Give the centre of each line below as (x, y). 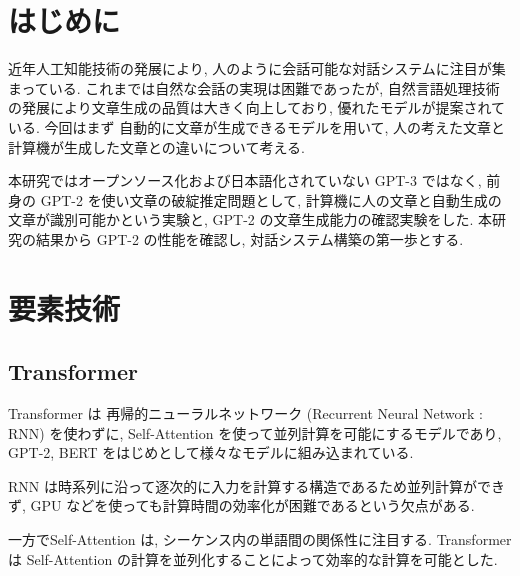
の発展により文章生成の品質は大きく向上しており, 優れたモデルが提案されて (257, 107)
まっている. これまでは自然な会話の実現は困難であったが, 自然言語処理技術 (254, 87)
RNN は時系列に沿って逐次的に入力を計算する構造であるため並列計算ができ (257, 485)
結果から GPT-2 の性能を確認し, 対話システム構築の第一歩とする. (249, 238)
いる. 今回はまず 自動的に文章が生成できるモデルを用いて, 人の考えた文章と (257, 126)
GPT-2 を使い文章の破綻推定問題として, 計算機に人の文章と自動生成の (271, 199)
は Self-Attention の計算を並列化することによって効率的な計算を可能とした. (253, 558)
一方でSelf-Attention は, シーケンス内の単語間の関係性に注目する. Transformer (260, 539)
